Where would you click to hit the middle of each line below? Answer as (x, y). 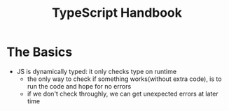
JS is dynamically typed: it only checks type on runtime (96, 71)
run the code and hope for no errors (79, 86)
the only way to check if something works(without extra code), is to (124, 79)
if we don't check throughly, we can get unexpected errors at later (123, 94)
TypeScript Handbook (117, 13)
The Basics (40, 52)
